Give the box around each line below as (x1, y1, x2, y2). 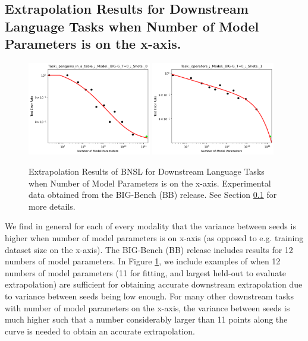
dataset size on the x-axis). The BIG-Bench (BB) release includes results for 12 (5, 243, 293, 255)
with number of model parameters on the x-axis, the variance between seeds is (5, 301, 290, 314)
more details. (29, 200, 76, 212)
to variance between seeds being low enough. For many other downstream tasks (5, 290, 294, 302)
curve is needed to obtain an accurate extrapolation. (5, 324, 195, 337)
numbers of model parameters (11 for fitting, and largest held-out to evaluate (5, 266, 286, 279)
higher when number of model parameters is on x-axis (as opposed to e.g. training (5, 232, 304, 244)
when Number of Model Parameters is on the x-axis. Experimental (29, 176, 271, 189)
